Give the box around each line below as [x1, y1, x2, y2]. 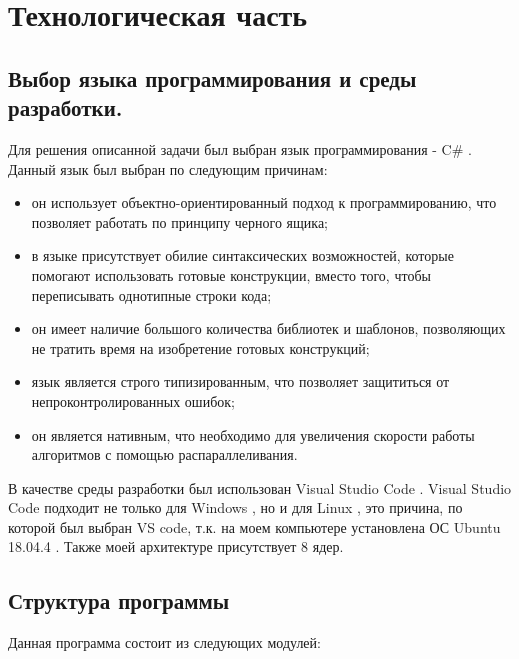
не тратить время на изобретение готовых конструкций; [31, 337, 370, 358]
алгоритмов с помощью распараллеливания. [31, 444, 298, 465]
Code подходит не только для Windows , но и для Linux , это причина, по [8, 497, 463, 518]
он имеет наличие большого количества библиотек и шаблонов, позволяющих [31, 318, 506, 339]
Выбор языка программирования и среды [8, 62, 417, 93]
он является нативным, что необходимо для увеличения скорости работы [31, 424, 475, 445]
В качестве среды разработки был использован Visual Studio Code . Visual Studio [8, 477, 512, 498]
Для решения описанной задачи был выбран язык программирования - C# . [8, 138, 472, 159]
